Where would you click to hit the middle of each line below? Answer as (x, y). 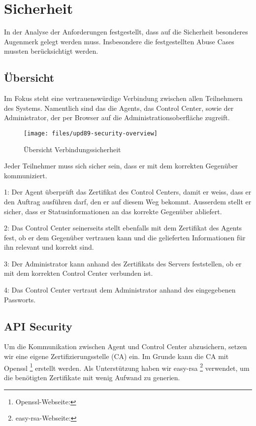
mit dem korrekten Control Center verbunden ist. (79, 273)
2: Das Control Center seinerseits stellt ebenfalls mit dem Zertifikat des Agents (123, 228)
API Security (38, 326)
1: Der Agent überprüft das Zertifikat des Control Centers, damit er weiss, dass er (128, 192)
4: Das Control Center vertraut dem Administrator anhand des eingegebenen (120, 290)
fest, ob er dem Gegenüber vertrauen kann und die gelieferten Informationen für (125, 237)
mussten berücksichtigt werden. (51, 51)
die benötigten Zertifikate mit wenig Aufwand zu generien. (92, 377)
